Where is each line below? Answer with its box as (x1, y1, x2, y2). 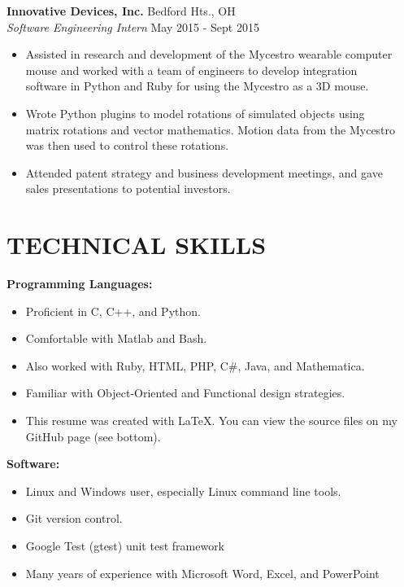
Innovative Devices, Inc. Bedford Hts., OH (7, 2, 236, 19)
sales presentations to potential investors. (25, 180, 231, 197)
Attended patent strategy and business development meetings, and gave (25, 164, 383, 181)
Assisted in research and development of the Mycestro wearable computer (25, 46, 393, 63)
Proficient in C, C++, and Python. (25, 302, 201, 319)
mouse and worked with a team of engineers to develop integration (25, 61, 358, 78)
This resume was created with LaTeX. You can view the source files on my (25, 412, 397, 429)
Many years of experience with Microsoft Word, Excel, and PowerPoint (25, 564, 380, 581)
